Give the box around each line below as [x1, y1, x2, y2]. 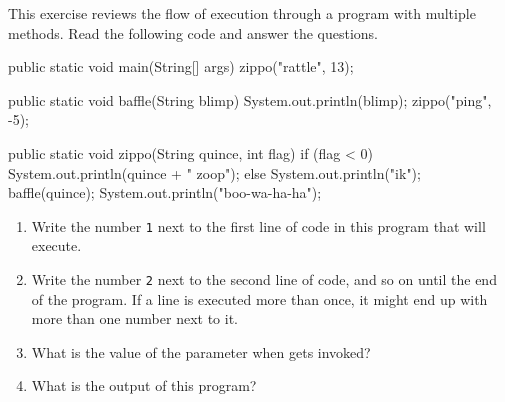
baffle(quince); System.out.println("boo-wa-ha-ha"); [8, 182, 322, 203]
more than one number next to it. [31, 308, 238, 329]
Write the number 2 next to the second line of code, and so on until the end [31, 269, 497, 289]
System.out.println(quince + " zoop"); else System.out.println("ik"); [8, 162, 421, 183]
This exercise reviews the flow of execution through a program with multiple [8, 3, 476, 23]
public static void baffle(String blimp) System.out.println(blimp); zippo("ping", [8, 89, 492, 110]
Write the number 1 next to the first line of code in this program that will [31, 215, 486, 236]
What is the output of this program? [31, 375, 257, 396]
